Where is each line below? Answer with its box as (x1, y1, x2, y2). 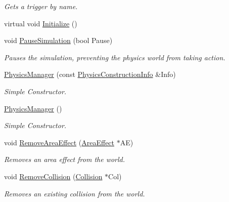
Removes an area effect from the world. (4, 154, 125, 165)
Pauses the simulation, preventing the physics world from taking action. (4, 52, 225, 62)
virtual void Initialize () (4, 18, 77, 28)
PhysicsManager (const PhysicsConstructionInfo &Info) (4, 69, 176, 79)
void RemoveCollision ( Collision (4, 171, 103, 181)
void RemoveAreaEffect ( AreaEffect (4, 137, 115, 147)
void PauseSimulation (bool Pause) (4, 35, 113, 46)
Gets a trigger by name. (4, 1, 78, 11)
